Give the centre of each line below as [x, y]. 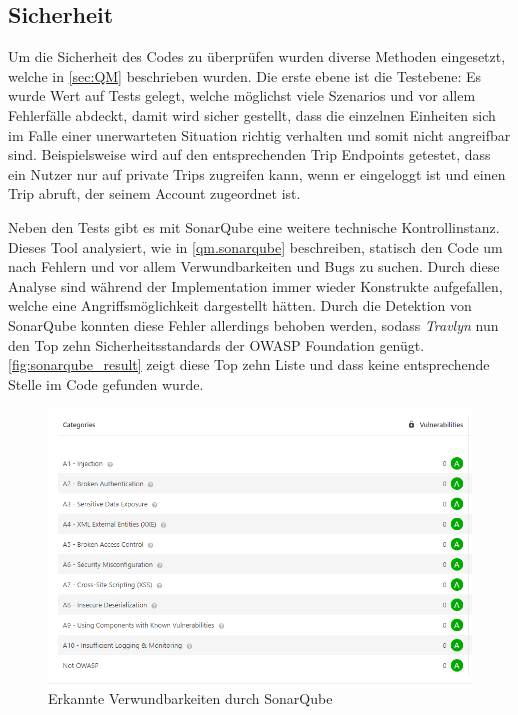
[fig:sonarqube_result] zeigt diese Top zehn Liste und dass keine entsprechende [249, 364]
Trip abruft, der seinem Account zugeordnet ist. [154, 193]
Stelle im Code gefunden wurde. [106, 383]
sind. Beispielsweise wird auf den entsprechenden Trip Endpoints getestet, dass [249, 154]
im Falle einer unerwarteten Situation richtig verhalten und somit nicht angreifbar [259, 134]
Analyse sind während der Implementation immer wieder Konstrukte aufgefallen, [255, 285]
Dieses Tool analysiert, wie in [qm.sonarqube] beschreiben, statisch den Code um [255, 246]
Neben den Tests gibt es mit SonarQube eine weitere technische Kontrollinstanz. [254, 226]
